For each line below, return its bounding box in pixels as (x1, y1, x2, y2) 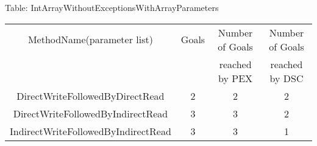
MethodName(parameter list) (27, 32, 153, 47)
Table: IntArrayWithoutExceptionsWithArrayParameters (5, 1, 219, 13)
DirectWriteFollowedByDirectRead (16, 88, 165, 103)
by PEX (218, 71, 253, 85)
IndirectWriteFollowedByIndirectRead (10, 123, 171, 138)
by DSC (269, 71, 304, 85)
